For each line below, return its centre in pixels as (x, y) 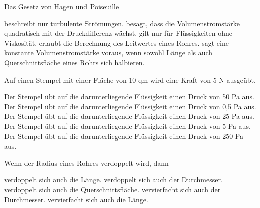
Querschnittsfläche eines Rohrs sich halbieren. (74, 62)
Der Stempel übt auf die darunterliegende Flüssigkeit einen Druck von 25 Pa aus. (129, 116)
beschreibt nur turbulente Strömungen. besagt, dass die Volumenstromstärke (122, 23)
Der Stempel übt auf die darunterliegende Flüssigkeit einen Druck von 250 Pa (124, 136)
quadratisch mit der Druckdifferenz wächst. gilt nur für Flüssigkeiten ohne (118, 33)
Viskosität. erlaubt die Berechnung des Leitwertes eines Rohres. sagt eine (116, 43)
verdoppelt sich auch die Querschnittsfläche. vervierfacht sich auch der (112, 189)
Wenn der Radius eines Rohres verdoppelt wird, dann (86, 162)
